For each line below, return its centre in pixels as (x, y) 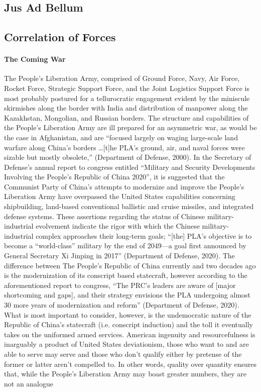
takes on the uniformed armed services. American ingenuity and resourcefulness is (130, 334)
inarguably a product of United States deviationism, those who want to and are (126, 344)
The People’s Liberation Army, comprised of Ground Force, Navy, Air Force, (122, 78)
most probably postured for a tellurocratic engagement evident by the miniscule (127, 98)
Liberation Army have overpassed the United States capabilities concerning (120, 196)
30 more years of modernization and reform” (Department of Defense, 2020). (122, 305)
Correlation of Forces (60, 37)
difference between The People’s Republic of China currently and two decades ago (130, 265)
